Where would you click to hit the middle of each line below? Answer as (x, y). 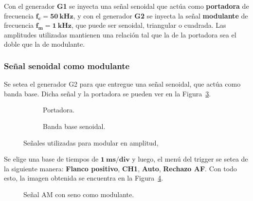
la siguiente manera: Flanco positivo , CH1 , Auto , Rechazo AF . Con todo (120, 168)
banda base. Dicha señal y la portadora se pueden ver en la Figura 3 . (108, 93)
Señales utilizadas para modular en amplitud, (91, 142)
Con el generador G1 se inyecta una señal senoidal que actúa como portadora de (126, 6)
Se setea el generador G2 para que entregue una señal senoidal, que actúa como (122, 84)
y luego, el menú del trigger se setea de (190, 159)
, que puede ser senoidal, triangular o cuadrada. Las (149, 25)
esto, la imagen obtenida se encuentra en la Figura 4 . (84, 178)
